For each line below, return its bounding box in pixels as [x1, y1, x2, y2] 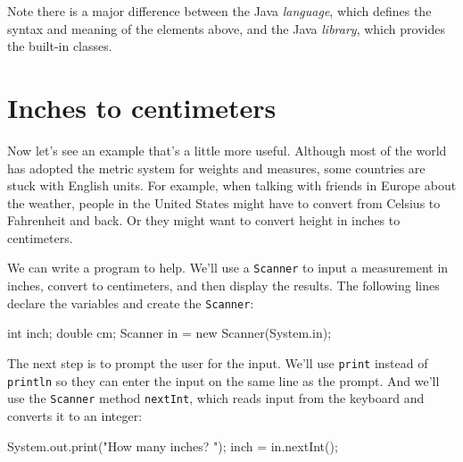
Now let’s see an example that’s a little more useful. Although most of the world [7, 140, 447, 159]
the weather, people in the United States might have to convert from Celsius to [7, 193, 441, 212]
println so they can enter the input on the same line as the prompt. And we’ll [7, 371, 440, 390]
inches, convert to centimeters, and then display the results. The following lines [7, 276, 440, 295]
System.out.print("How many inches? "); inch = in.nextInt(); [7, 436, 338, 455]
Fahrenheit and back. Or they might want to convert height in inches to [7, 211, 401, 230]
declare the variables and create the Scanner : [7, 293, 254, 312]
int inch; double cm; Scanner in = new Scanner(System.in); [7, 323, 332, 342]
